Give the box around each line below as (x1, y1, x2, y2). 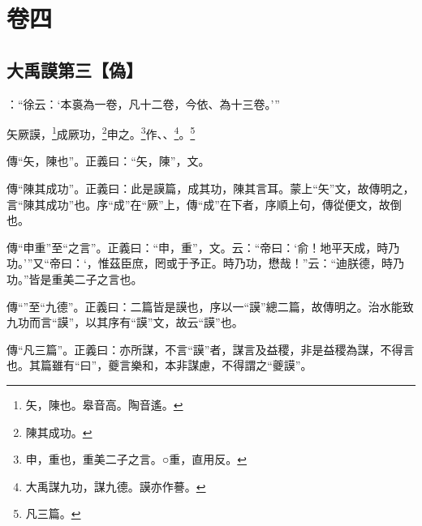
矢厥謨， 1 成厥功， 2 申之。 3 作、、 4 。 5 (6, 123, 196, 142)
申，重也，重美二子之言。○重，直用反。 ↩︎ (25, 451, 247, 468)
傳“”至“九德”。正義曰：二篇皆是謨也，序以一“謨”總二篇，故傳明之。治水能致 (6, 297, 414, 314)
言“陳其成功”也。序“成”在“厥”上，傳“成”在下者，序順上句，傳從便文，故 (6, 195, 390, 212)
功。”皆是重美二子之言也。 (6, 270, 143, 287)
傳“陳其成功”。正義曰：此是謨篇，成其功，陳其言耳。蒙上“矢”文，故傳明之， (6, 180, 415, 197)
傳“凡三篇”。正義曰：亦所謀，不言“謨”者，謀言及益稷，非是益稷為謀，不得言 (6, 340, 415, 357)
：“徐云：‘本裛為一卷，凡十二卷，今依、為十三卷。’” (6, 95, 280, 112)
